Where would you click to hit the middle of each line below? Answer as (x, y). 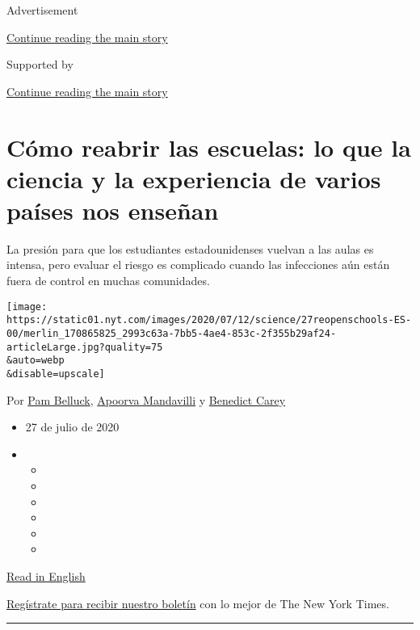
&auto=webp (36, 361)
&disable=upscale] (56, 374)
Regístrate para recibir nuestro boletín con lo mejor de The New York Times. (198, 603)
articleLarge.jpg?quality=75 (85, 347)
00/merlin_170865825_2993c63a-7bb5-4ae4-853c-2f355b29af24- (172, 333)
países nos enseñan (113, 210)
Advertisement (42, 10)
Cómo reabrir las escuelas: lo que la (209, 147)
